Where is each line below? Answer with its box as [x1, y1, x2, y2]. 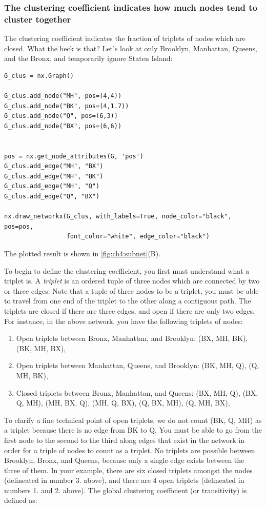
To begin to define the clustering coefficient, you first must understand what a [4, 265, 250, 276]
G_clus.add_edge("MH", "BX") [4, 163, 104, 170]
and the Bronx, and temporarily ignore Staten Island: [4, 53, 173, 64]
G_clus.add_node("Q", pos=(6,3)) [4, 112, 118, 120]
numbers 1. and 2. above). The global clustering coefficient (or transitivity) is [4, 484, 247, 495]
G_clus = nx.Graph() [4, 72, 74, 79]
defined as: [4, 495, 37, 505]
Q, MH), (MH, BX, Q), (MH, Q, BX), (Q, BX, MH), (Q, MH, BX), [16, 397, 230, 408]
